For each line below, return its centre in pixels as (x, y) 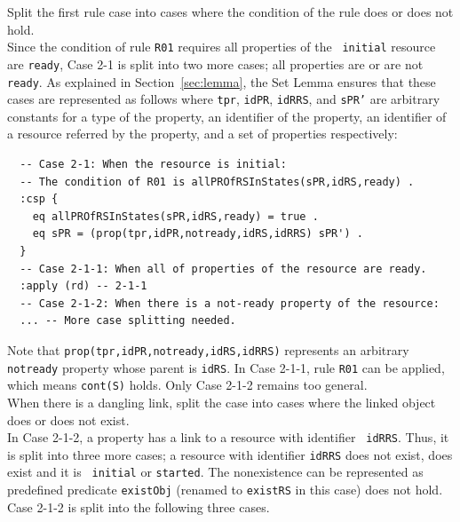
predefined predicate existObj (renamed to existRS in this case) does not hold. (225, 490)
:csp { (39, 199)
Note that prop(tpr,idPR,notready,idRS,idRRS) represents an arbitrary (208, 349)
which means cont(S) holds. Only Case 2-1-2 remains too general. (187, 385)
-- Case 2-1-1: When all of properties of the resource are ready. (223, 269)
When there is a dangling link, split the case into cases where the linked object (222, 402)
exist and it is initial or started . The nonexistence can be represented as (215, 472)
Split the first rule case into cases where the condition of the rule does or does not (230, 12)
